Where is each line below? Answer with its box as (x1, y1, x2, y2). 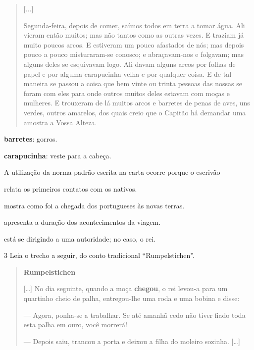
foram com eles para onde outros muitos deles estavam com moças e (23, 88, 230, 98)
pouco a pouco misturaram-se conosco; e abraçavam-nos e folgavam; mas (23, 49, 244, 59)
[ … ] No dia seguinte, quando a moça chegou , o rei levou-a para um (23, 283, 228, 294)
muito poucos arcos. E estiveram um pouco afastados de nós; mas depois (23, 39, 244, 50)
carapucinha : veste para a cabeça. (4, 150, 111, 160)
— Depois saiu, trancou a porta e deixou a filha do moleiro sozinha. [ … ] (23, 336, 240, 346)
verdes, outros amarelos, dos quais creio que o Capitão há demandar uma (23, 107, 246, 117)
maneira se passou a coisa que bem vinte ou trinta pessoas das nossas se (23, 78, 242, 89)
